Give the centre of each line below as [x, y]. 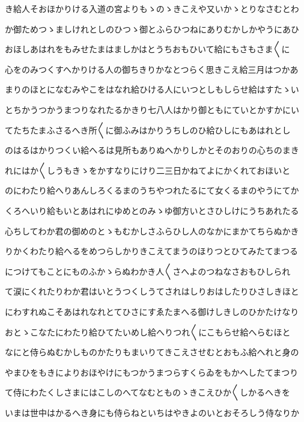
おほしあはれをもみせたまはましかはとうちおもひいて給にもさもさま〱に [147, 49]
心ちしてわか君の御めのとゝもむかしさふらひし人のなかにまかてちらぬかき [152, 231]
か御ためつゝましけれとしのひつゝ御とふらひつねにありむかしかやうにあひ [152, 29]
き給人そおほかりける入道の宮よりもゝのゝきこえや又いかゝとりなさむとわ [152, 8]
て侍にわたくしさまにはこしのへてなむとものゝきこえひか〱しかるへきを [148, 392]
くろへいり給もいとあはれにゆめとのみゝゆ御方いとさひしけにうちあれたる [152, 210]
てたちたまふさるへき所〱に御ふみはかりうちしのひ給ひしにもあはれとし [148, 130]
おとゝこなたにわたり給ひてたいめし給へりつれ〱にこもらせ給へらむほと [148, 332]
